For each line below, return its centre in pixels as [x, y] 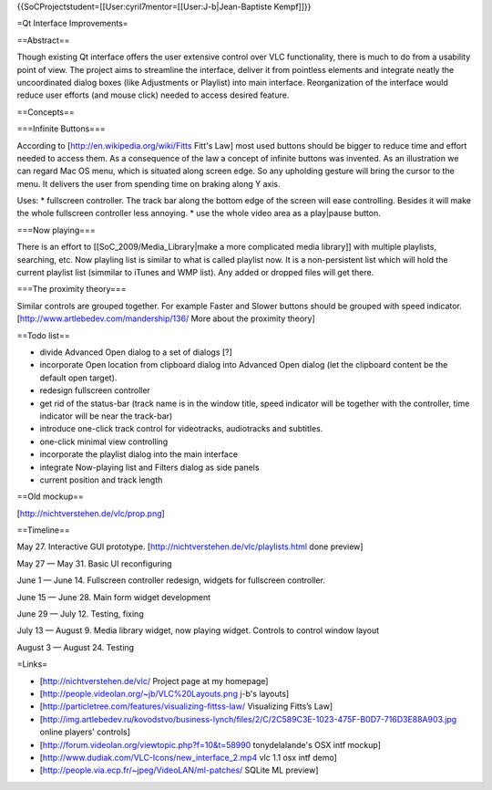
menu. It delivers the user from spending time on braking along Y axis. [149, 183]
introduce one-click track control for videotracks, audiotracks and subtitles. [181, 429]
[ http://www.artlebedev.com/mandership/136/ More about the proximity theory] [166, 318]
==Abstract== [43, 40]
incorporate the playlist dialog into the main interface [139, 454]
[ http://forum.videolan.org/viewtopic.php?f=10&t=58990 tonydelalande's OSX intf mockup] [210, 744]
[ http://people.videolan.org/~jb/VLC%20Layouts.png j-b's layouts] [164, 693]
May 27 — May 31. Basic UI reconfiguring [94, 563]
